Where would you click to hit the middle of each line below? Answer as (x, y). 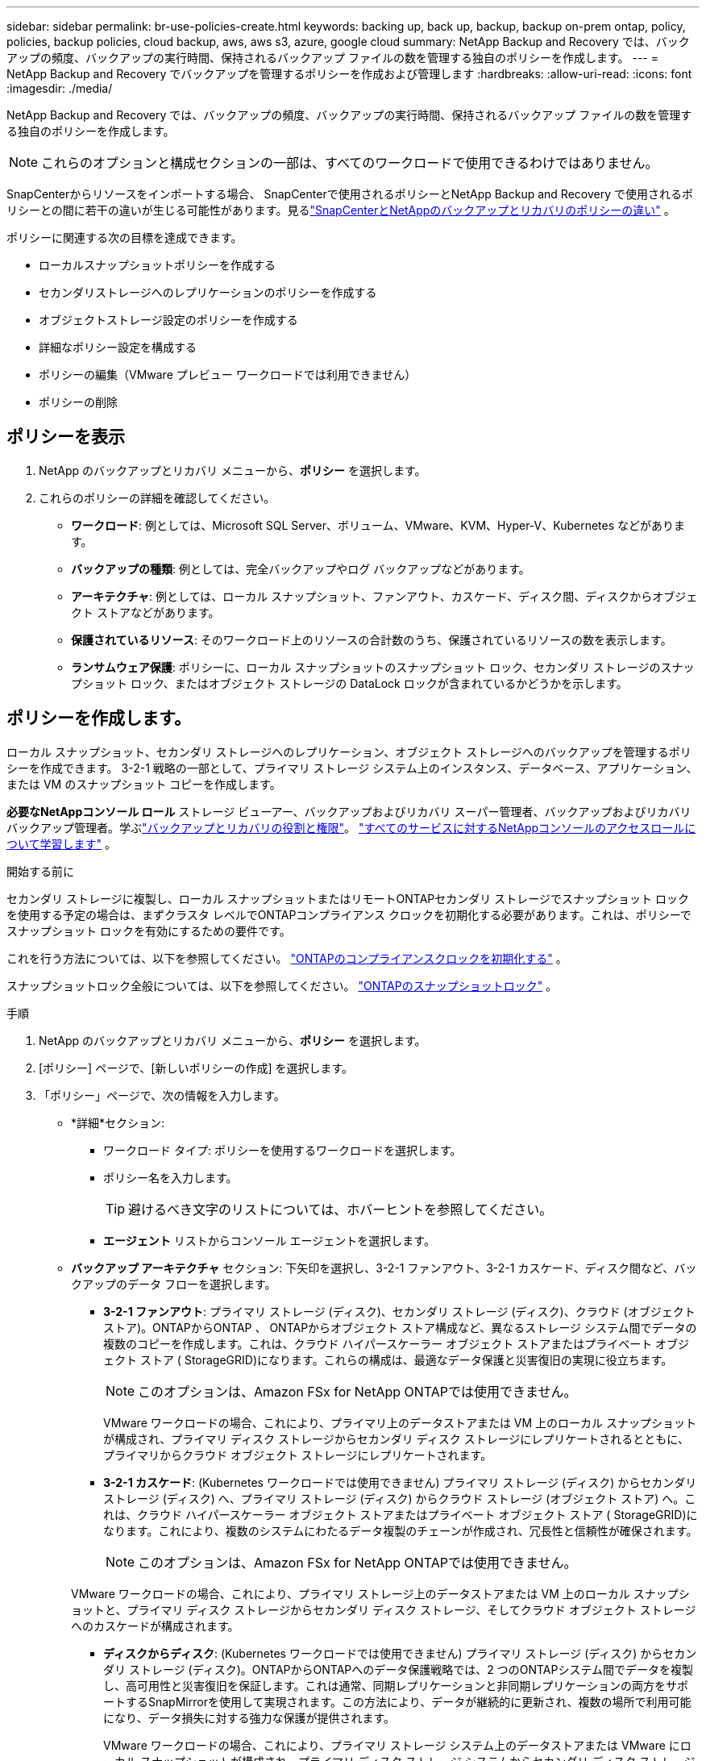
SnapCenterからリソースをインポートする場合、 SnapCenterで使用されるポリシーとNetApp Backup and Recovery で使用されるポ (350, 194)
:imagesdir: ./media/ (60, 88)
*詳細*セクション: (118, 1122)
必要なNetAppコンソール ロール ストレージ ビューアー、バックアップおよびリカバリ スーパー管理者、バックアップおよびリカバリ (349, 811)
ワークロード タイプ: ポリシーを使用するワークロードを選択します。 (282, 1150)
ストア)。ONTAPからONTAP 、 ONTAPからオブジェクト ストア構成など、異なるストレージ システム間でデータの (400, 1327)
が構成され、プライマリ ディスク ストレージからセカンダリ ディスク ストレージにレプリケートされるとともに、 (396, 1438)
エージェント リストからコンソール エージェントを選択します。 (269, 1240)
